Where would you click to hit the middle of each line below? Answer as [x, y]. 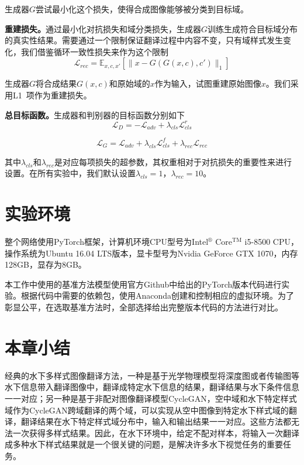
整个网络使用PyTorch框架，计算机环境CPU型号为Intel [107, 242]
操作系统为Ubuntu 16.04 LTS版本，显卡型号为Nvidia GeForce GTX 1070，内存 [151, 253]
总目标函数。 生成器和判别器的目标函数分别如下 [95, 114]
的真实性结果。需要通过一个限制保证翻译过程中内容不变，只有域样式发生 [144, 40]
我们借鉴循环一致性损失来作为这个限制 [94, 51]
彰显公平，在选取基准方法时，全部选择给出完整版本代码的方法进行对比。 [144, 307]
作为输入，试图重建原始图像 [208, 83]
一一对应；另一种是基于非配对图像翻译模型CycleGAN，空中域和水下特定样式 [151, 398]
